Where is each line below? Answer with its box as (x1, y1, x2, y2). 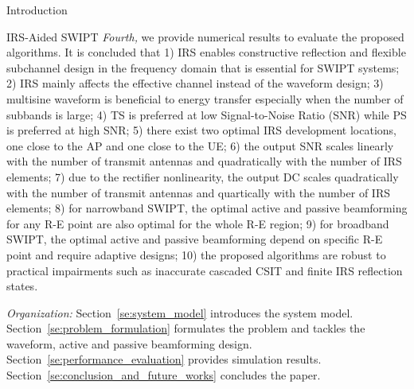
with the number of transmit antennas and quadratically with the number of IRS (6, 153, 402, 169)
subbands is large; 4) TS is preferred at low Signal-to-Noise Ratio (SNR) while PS (6, 106, 407, 123)
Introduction (6, 2, 68, 18)
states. (6, 278, 38, 294)
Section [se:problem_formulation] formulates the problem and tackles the (6, 320, 365, 336)
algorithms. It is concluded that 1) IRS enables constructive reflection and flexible (6, 44, 406, 60)
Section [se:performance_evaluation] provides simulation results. (6, 351, 322, 368)
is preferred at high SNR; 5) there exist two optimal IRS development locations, (6, 122, 396, 138)
